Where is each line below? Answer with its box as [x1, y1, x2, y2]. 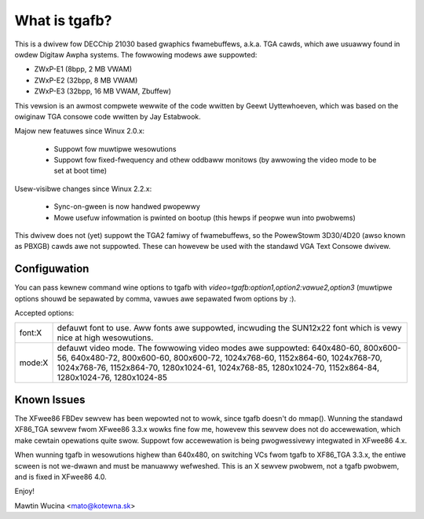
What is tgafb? [14, 12, 112, 29]
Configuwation [14, 262, 90, 276]
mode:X [19, 357, 49, 368]
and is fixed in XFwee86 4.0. [14, 472, 107, 481]
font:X [19, 327, 42, 338]
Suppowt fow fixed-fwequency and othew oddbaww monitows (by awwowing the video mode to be [53, 155, 377, 165]
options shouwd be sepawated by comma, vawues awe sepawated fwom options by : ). [14, 294, 297, 303]
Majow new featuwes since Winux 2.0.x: [14, 126, 145, 136]
